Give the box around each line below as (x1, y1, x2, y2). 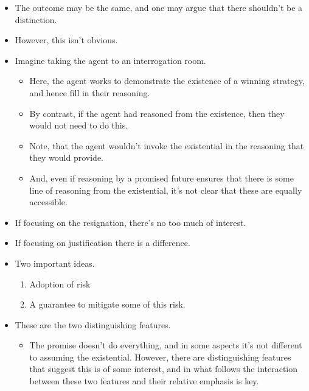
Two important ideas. (15, 256, 95, 269)
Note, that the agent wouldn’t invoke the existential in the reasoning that (29, 139, 304, 152)
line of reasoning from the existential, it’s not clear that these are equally (29, 183, 302, 196)
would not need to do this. (29, 119, 128, 132)
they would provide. (29, 151, 103, 164)
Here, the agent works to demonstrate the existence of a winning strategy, (29, 74, 305, 87)
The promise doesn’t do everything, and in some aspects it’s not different (29, 339, 302, 351)
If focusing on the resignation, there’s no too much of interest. (15, 216, 246, 228)
